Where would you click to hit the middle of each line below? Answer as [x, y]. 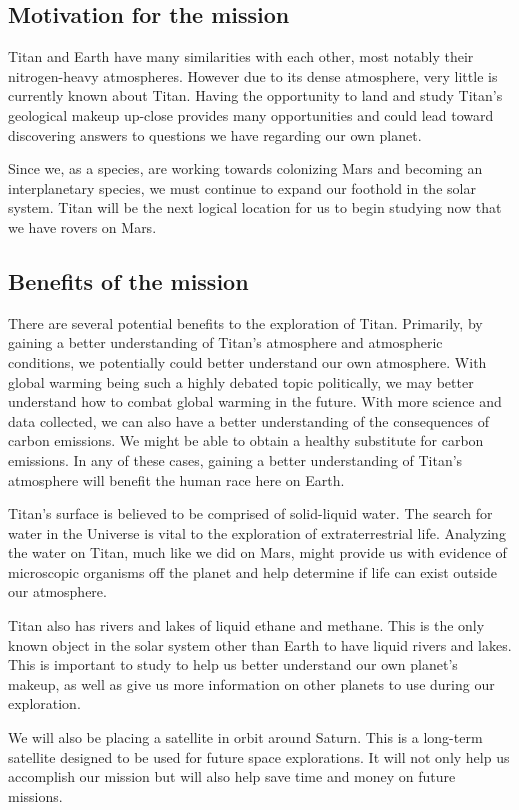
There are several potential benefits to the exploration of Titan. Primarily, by [245, 322]
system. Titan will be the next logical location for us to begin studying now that [255, 207]
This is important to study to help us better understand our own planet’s [233, 664]
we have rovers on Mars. [82, 226]
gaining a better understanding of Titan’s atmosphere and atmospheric [225, 342]
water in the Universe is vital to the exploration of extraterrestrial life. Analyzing [257, 532]
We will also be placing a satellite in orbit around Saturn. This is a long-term [245, 737]
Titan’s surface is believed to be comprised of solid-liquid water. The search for [250, 513]
